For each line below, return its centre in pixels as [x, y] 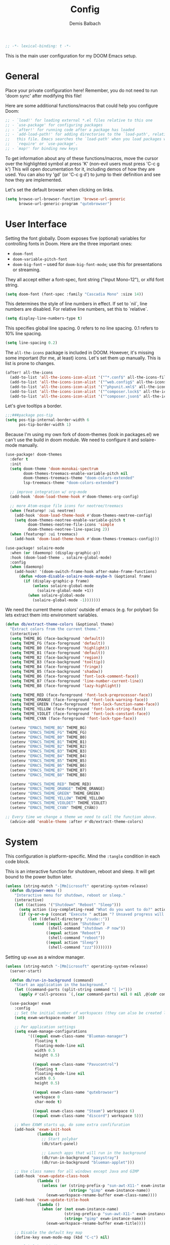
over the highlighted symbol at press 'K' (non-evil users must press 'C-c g [82, 163]
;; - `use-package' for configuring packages [54, 125]
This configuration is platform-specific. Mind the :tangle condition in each [83, 856]
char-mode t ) [48, 1102]
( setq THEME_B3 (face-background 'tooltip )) [57, 662]
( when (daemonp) [27, 567]
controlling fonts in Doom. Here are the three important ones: [69, 243]
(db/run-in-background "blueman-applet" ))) [88, 1162]
